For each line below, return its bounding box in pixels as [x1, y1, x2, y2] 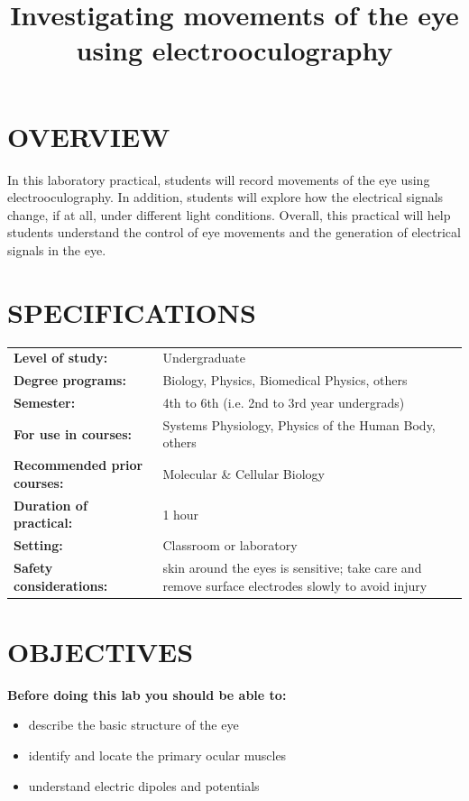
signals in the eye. [7, 240, 106, 259]
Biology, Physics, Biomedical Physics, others [162, 371, 408, 390]
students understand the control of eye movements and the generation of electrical [7, 223, 461, 242]
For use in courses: [14, 424, 132, 443]
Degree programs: [14, 371, 126, 390]
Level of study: [14, 348, 108, 367]
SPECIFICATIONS [7, 293, 256, 330]
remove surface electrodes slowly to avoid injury [162, 575, 428, 594]
